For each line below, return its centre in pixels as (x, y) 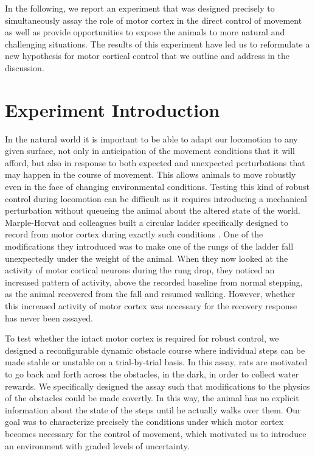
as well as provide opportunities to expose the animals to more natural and (145, 32)
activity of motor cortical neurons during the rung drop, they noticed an (140, 270)
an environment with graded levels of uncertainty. (97, 445)
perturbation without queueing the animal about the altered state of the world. (153, 210)
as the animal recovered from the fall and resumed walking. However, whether (150, 294)
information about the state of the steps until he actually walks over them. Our (153, 409)
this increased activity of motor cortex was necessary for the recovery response (151, 306)
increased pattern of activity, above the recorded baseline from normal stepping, (154, 282)
